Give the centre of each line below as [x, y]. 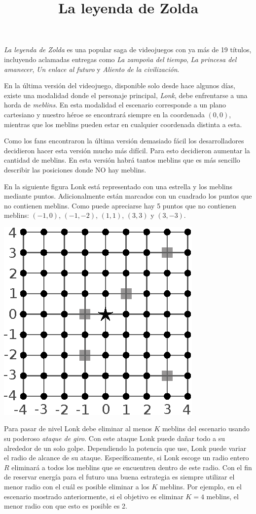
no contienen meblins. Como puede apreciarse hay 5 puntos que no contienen [120, 205]
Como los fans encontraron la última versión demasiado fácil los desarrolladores [124, 141]
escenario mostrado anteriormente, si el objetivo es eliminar [94, 496]
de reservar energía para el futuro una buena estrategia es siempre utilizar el [119, 477]
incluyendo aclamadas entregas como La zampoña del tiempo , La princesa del [120, 59]
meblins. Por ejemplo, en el [201, 487]
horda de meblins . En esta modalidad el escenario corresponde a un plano [115, 105]
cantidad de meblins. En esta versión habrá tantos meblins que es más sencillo [122, 160]
